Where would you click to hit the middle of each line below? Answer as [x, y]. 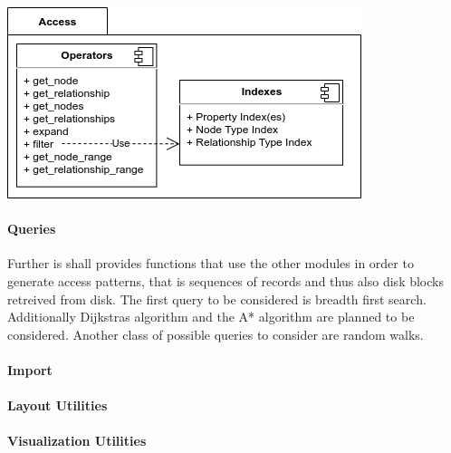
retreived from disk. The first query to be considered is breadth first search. [217, 299]
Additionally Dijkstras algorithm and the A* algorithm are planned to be [211, 317]
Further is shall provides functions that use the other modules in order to [211, 263]
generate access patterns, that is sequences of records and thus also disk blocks [225, 280]
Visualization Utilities [77, 441]
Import [30, 369]
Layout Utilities [58, 405]
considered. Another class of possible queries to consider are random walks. [216, 334]
